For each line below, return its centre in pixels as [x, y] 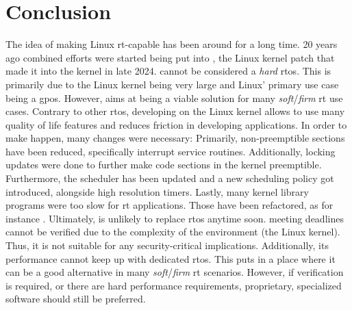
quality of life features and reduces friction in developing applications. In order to [176, 124]
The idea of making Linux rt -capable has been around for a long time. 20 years [172, 44]
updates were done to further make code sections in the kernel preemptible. [164, 165]
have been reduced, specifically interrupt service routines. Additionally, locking [171, 151]
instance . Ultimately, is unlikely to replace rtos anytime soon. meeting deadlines [175, 218]
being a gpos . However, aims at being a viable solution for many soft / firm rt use [174, 98]
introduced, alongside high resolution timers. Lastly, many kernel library [157, 191]
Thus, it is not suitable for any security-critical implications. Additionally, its [167, 245]
